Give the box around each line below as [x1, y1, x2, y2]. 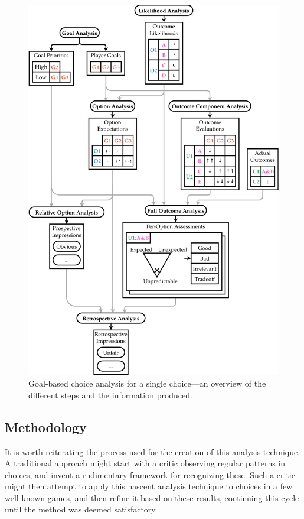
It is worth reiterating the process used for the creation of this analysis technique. [5, 445, 300, 458]
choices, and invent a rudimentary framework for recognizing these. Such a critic [5, 468, 295, 481]
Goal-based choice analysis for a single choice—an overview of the [28, 377, 266, 390]
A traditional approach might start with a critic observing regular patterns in [5, 457, 286, 469]
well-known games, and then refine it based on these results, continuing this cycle [5, 491, 299, 504]
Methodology [5, 417, 87, 436]
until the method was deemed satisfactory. [5, 503, 158, 515]
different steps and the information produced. [28, 388, 192, 401]
